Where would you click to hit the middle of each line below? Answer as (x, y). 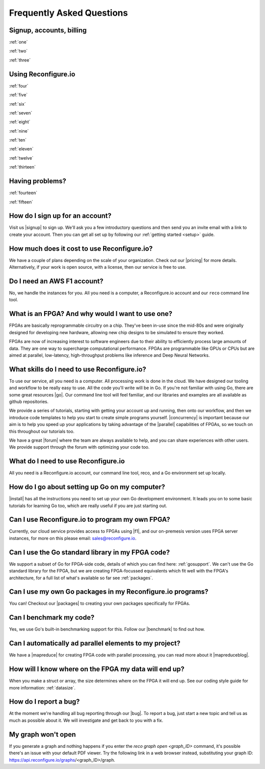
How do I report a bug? (44, 702)
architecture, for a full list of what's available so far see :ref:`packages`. (81, 578)
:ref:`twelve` (21, 158)
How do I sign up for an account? (60, 216)
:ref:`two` (18, 51)
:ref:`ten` (18, 140)
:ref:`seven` (21, 113)
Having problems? (38, 181)
